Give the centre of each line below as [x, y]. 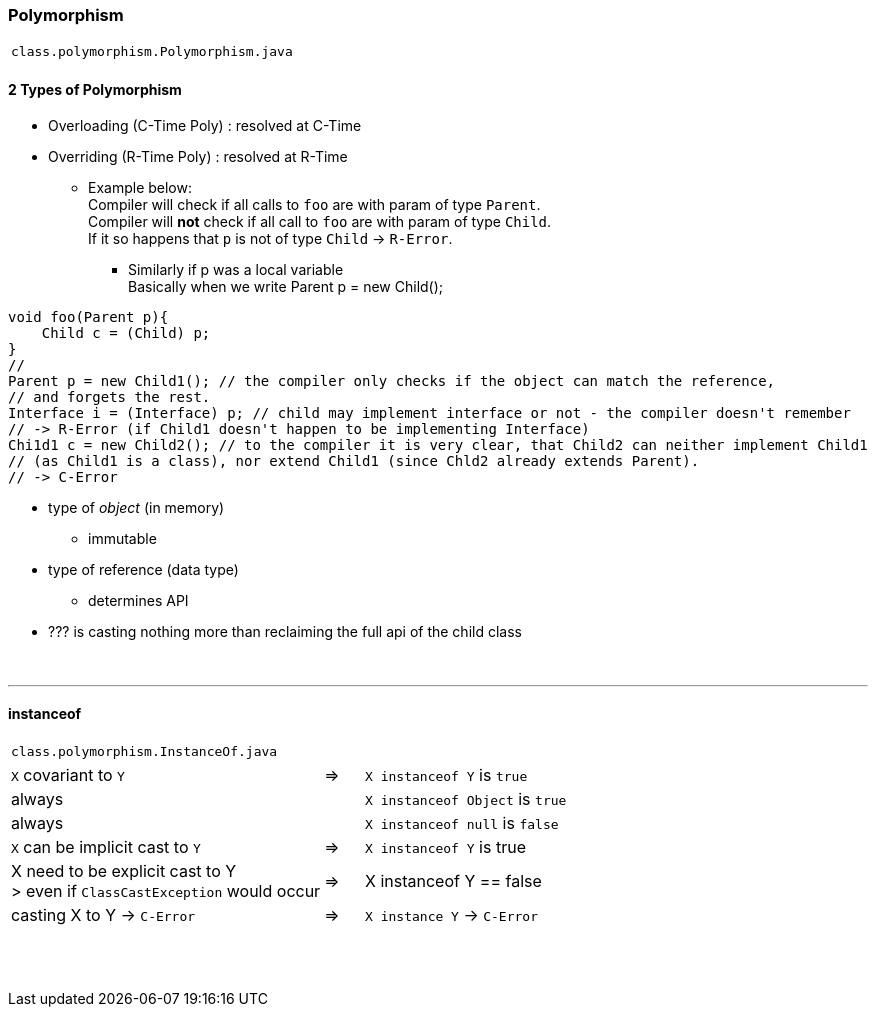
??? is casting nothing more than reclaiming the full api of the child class [285, 631]
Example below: [140, 187]
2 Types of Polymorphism [95, 89]
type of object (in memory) [136, 507]
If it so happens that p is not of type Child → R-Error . [270, 238]
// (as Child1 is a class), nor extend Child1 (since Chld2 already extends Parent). [354, 460]
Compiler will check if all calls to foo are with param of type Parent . [314, 204]
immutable [122, 538]
